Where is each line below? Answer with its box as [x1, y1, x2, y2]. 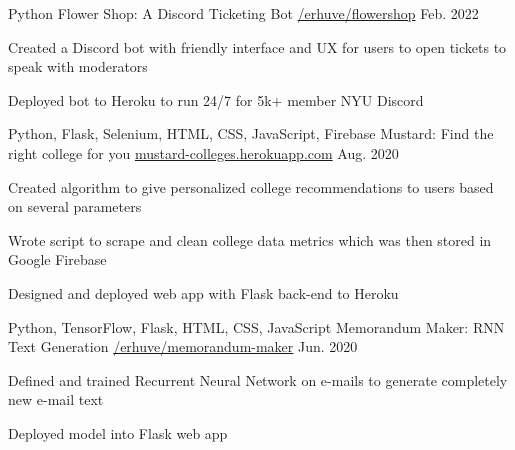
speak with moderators [8, 56, 148, 77]
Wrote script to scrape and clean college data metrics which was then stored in [8, 229, 492, 250]
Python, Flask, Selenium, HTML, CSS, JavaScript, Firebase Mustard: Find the [8, 123, 494, 144]
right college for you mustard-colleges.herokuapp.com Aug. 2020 [8, 142, 399, 163]
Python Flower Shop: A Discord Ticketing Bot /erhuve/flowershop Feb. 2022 [8, 3, 479, 23]
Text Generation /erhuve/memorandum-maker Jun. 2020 [8, 336, 358, 357]
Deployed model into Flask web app [8, 422, 228, 443]
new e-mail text [8, 389, 104, 410]
